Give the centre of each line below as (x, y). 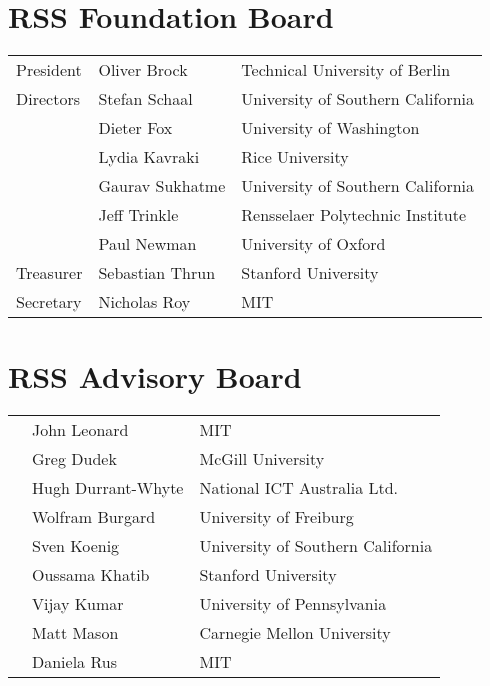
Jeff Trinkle (138, 215)
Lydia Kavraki (149, 157)
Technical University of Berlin (346, 70)
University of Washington (330, 128)
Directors (48, 99)
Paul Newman (147, 244)
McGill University (262, 459)
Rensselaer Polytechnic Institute (354, 215)
